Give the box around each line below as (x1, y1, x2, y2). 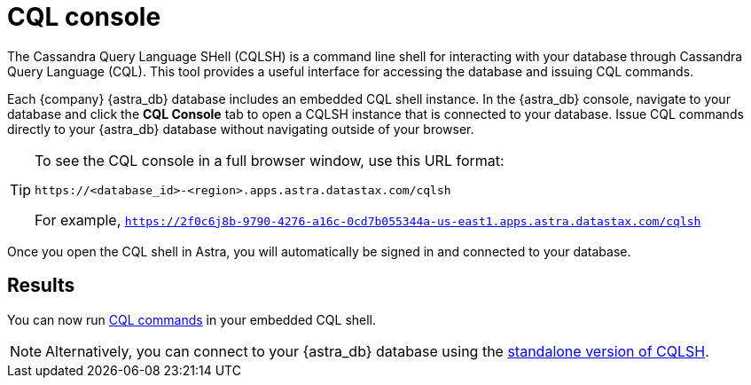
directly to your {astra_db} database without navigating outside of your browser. (7, 121, 474, 137)
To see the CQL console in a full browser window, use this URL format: (35, 151, 505, 169)
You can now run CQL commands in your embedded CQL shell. (7, 311, 377, 327)
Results (7, 274, 75, 297)
